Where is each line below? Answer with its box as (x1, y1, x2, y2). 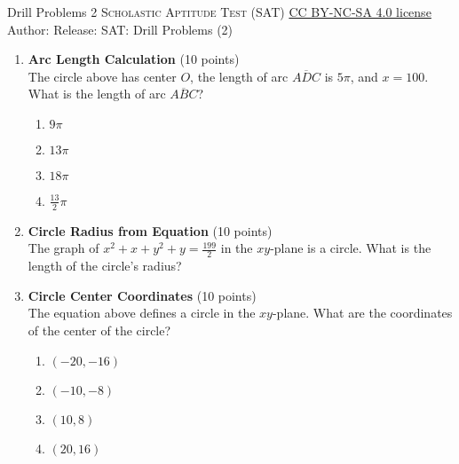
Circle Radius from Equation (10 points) (28, 221, 273, 240)
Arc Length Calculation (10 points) (28, 50, 240, 68)
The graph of (28, 239, 99, 257)
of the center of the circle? (28, 321, 171, 339)
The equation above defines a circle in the (28, 303, 256, 322)
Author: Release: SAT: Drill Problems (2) (7, 20, 233, 38)
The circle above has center (28, 67, 177, 85)
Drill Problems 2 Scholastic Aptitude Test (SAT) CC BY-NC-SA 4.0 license (7, 3, 431, 20)
